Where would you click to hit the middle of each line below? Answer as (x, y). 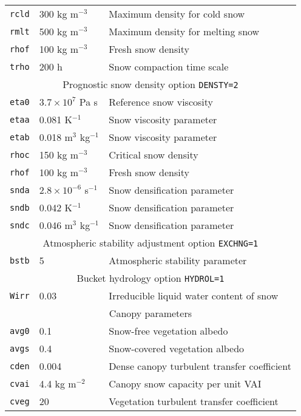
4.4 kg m (58, 384)
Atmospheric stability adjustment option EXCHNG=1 (150, 243)
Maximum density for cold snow (177, 14)
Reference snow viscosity (161, 102)
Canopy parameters (150, 313)
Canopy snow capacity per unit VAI (185, 384)
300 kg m (59, 14)
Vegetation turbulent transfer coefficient (194, 401)
